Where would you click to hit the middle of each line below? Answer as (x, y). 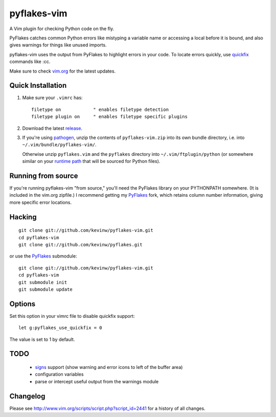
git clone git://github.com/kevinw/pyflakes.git (80, 245)
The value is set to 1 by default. (42, 339)
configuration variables (59, 374)
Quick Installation (38, 86)
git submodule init (43, 282)
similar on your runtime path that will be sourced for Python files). (91, 161)
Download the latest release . (52, 128)
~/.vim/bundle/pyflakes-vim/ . (59, 145)
